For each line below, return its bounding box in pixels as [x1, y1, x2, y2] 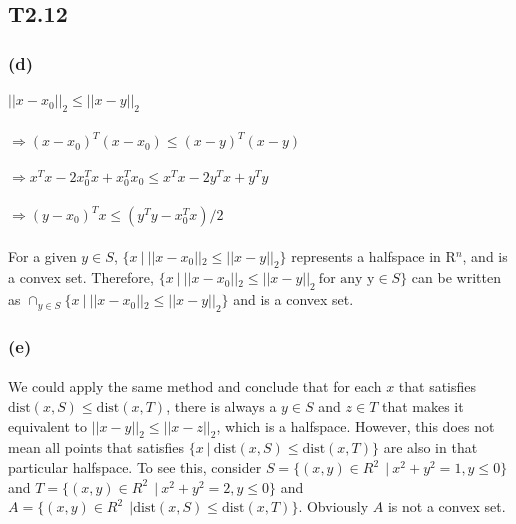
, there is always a [166, 396, 277, 417]
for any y [318, 272, 375, 287]
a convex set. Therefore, [8, 267, 154, 288]
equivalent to [8, 415, 87, 436]
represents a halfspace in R [291, 245, 456, 266]
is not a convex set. [387, 496, 506, 517]
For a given [8, 245, 77, 266]
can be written [411, 267, 501, 288]
